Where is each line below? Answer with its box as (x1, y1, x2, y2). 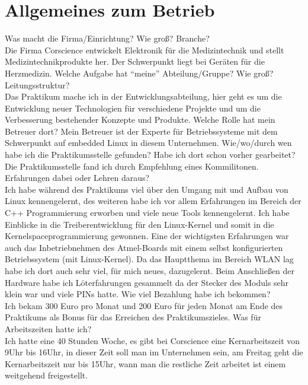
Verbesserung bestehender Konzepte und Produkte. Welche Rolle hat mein (5, 113, 275, 126)
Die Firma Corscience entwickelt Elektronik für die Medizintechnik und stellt (5, 43, 284, 56)
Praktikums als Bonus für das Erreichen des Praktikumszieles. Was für (5, 311, 261, 323)
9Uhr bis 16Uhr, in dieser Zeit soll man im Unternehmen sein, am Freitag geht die (5, 346, 303, 358)
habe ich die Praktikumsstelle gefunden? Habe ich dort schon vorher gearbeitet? (5, 148, 296, 161)
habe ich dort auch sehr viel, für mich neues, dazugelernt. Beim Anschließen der (5, 265, 295, 276)
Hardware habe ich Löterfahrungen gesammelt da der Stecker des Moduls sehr (5, 276, 289, 288)
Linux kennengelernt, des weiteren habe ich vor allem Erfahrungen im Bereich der (5, 195, 301, 207)
